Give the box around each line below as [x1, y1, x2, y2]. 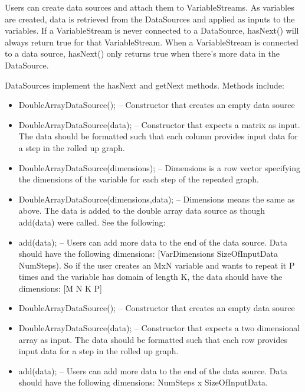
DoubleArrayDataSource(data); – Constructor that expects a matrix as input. [18, 118, 300, 130]
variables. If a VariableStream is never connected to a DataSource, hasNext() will [5, 24, 299, 37]
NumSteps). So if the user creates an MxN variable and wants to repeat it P [18, 259, 295, 271]
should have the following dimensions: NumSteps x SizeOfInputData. [18, 376, 268, 388]
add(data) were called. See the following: [18, 215, 166, 228]
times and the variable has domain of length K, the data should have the [18, 270, 283, 283]
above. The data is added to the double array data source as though [18, 204, 265, 217]
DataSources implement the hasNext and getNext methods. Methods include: [5, 79, 284, 91]
